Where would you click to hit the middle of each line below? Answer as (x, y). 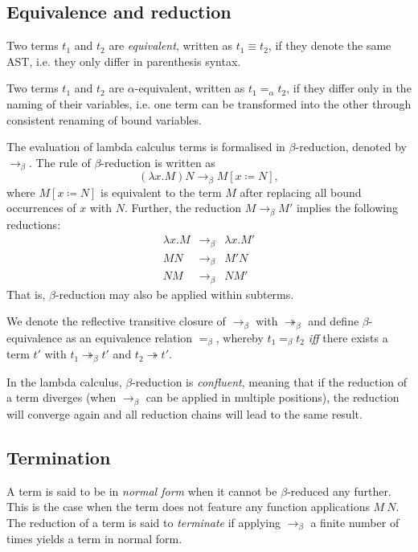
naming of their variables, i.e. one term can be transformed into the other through (209, 103)
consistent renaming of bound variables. (104, 119)
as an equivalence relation (129, 337)
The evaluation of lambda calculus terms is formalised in (146, 147)
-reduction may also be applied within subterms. (174, 294)
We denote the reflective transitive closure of (116, 321)
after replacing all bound (301, 192)
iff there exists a (348, 337)
